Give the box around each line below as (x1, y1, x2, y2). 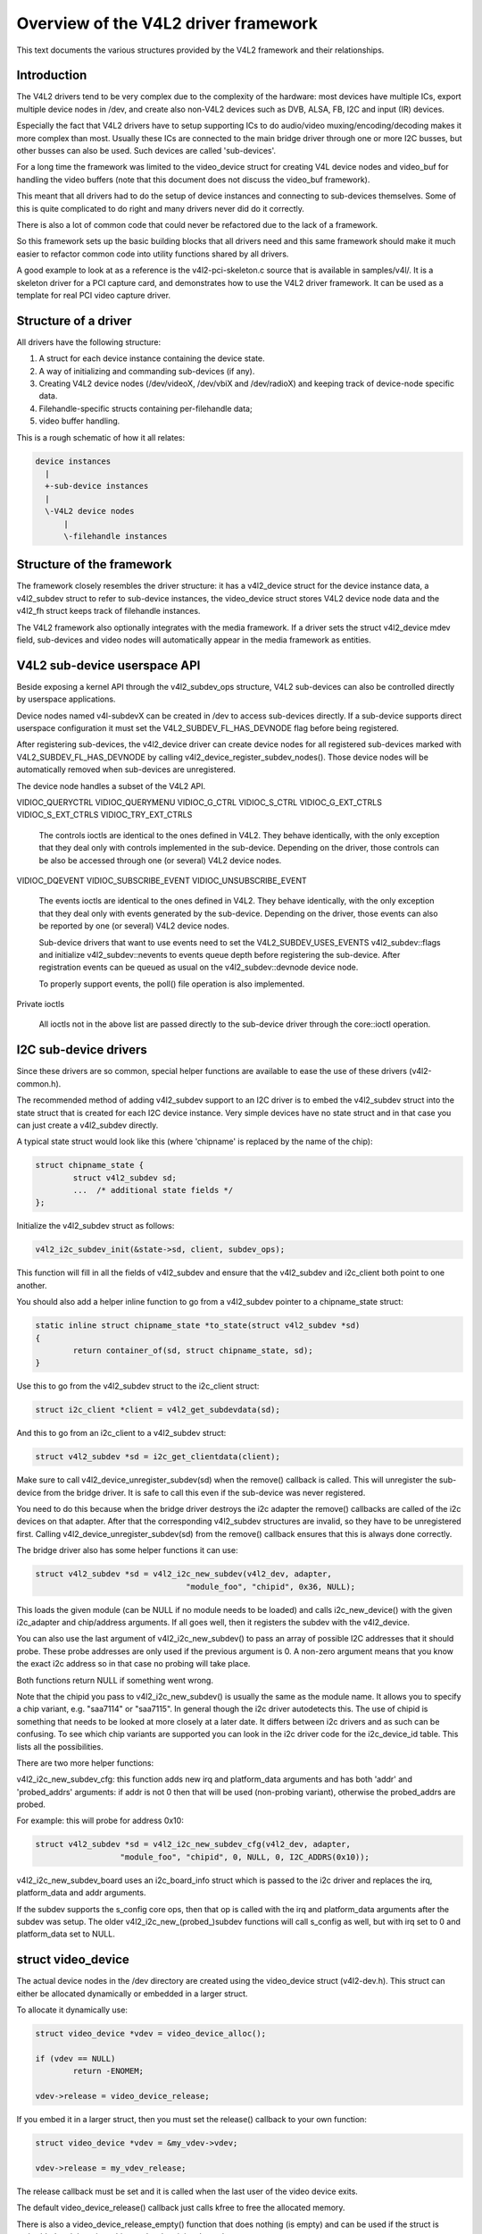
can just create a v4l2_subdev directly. (16, 1120, 159, 1130)
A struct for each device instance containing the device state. (38, 353, 265, 364)
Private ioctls (16, 999, 65, 1010)
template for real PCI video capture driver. (16, 290, 171, 300)
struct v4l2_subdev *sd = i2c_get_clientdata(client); (35, 1452, 280, 1462)
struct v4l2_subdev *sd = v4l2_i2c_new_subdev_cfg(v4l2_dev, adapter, (35, 1839, 352, 1850)
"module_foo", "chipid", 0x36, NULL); (186, 1582, 356, 1592)
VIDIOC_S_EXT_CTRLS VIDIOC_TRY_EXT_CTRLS (16, 810, 193, 820)
